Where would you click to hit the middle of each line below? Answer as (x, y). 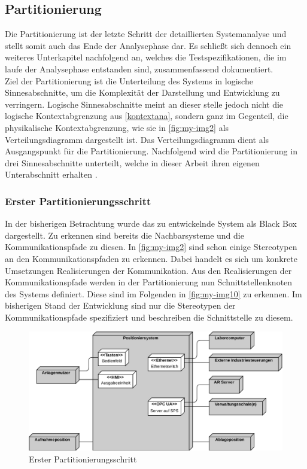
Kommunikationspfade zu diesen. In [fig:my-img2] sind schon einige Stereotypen (151, 247)
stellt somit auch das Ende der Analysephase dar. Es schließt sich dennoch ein (148, 45)
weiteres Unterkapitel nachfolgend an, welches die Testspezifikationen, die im (146, 57)
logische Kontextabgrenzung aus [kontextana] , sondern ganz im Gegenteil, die (147, 116)
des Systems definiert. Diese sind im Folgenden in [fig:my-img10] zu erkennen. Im (153, 293)
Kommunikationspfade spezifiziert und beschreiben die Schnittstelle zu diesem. (149, 317)
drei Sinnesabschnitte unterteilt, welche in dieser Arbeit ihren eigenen (132, 162)
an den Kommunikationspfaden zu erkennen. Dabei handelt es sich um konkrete (151, 258)
